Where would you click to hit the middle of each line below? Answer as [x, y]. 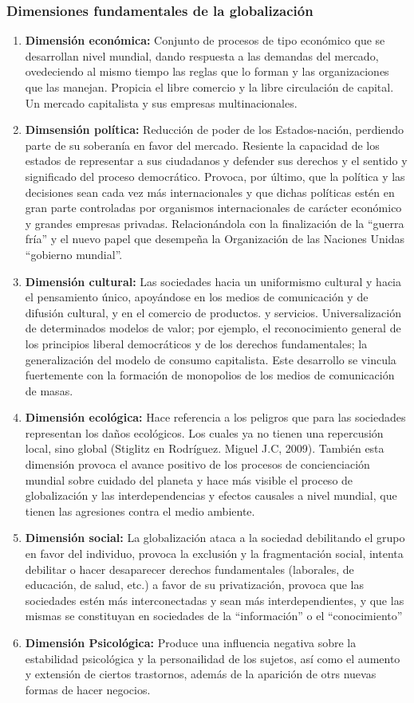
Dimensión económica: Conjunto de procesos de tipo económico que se [205, 40]
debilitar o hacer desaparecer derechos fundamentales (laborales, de [189, 569]
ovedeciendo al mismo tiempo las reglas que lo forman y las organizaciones [207, 71]
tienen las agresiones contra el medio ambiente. [140, 511]
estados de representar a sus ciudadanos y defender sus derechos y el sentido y [216, 161]
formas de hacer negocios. [88, 689]
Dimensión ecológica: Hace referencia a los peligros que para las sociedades [215, 417]
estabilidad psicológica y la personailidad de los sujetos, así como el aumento [213, 658]
